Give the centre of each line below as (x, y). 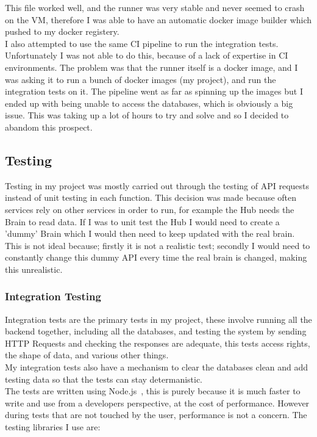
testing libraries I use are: (53, 427)
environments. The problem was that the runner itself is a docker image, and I (151, 67)
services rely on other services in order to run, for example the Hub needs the (150, 209)
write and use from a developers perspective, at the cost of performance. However (157, 403)
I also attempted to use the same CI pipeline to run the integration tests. (142, 43)
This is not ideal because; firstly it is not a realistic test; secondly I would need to (158, 245)
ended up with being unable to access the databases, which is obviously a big (149, 103)
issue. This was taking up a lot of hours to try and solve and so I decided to (147, 115)
